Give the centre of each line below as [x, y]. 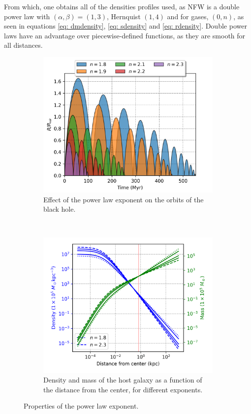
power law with [27, 16]
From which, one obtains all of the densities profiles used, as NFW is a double [122, 6]
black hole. [60, 209]
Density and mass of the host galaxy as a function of [123, 380]
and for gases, [188, 16]
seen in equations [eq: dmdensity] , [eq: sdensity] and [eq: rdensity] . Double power [125, 26]
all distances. [23, 45]
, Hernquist [124, 16]
